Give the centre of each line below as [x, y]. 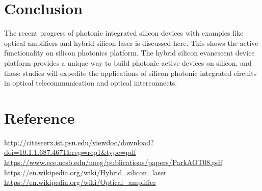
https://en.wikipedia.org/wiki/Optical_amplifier [80, 182]
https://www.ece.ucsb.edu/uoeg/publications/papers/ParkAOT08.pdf [113, 162]
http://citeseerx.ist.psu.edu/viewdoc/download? [79, 142]
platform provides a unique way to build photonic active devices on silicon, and [128, 62]
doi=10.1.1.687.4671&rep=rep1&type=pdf [70, 152]
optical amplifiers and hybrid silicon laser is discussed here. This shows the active [131, 43]
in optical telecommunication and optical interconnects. [91, 83]
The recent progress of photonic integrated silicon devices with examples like [124, 33]
